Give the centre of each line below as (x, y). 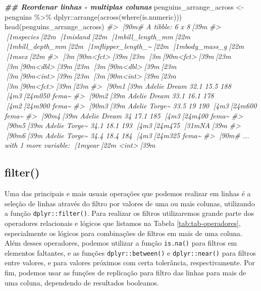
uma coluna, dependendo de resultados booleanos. (82, 282)
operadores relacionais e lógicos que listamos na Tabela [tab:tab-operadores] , (123, 223)
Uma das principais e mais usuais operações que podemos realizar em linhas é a (128, 193)
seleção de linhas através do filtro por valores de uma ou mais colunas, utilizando (130, 203)
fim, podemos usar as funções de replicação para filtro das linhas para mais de (125, 273)
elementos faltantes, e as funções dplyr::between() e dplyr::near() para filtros (130, 252)
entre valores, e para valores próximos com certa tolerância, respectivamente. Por (130, 263)
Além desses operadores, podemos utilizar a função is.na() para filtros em (121, 243)
